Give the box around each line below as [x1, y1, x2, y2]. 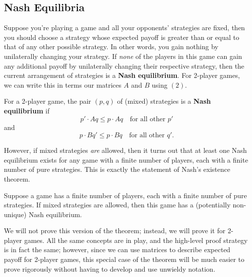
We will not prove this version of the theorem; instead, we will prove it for [4, 225, 226, 236]
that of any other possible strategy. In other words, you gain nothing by [4, 41, 218, 52]
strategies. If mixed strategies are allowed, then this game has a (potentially [4, 200, 231, 210]
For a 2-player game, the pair [4, 96, 91, 106]
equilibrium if [4, 105, 50, 115]
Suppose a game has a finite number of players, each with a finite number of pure [4, 190, 247, 200]
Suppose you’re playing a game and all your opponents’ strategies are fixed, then [4, 22, 245, 33]
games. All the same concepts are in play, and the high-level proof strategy [24, 235, 248, 245]
